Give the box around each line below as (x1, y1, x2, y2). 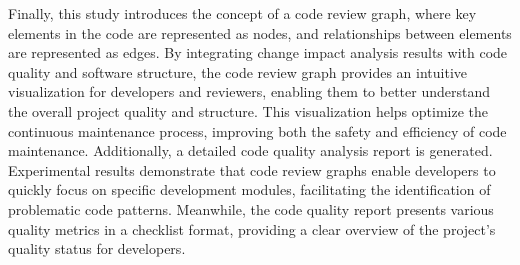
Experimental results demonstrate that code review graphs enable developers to (8, 159, 496, 180)
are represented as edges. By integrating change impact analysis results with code (8, 42, 508, 63)
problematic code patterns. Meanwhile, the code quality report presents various (8, 198, 494, 219)
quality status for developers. (8, 238, 186, 259)
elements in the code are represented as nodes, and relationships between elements (8, 22, 512, 43)
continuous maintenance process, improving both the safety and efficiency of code (8, 120, 507, 141)
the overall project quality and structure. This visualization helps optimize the (8, 100, 488, 121)
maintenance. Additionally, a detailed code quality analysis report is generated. (8, 140, 493, 161)
